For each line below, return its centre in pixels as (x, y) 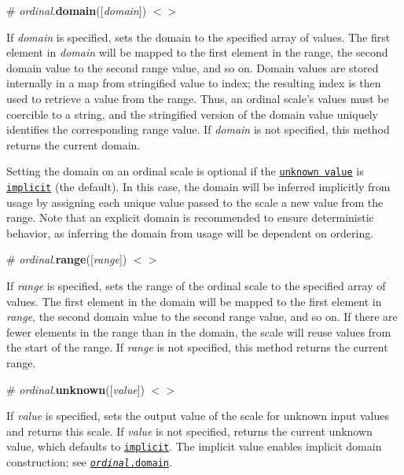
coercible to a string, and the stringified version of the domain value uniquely (192, 114)
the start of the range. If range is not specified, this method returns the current (197, 347)
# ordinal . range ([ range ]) (67, 259)
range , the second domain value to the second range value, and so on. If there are (202, 317)
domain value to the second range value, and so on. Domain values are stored (193, 67)
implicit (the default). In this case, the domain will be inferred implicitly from (198, 186)
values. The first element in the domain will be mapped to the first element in (194, 301)
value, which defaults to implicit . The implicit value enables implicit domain (194, 446)
